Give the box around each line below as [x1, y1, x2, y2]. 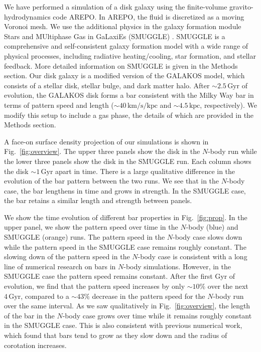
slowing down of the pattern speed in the [4, 251, 130, 262]
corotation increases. [4, 339, 67, 350]
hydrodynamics [4, 11, 51, 22]
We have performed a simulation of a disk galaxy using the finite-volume [4, 2, 227, 12]
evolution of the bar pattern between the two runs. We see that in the [4, 175, 219, 186]
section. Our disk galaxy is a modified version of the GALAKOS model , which [4, 70, 245, 81]
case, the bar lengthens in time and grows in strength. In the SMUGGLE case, [4, 185, 246, 196]
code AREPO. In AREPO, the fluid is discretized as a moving [53, 11, 244, 22]
